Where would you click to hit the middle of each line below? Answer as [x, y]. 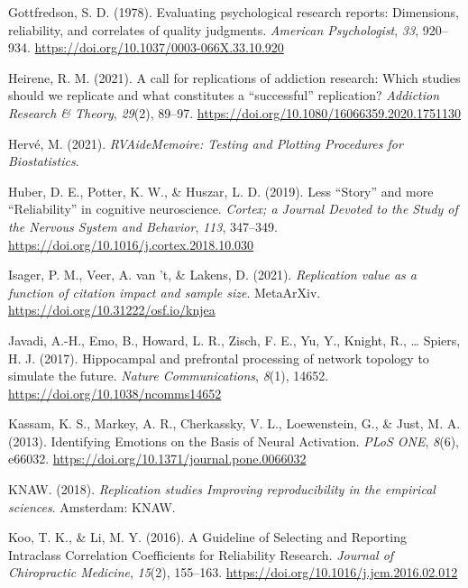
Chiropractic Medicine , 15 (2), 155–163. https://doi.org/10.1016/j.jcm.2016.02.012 [233, 572]
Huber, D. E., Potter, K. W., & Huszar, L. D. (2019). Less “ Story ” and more [221, 191]
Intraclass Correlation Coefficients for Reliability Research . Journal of [201, 554]
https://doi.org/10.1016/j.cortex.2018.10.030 [131, 244]
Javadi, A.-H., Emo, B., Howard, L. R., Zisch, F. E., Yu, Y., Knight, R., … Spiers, [234, 340]
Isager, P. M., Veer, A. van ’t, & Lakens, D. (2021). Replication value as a [212, 275]
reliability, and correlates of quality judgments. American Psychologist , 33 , [214, 29]
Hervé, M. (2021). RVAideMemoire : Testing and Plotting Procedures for [206, 143]
